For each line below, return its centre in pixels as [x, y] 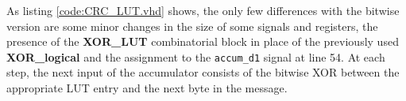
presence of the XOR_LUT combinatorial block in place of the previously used [203, 41]
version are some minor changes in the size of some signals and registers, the [192, 26]
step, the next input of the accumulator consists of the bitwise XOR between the [203, 72]
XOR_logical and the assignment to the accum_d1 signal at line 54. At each [196, 56]
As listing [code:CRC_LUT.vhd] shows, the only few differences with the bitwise [203, 10]
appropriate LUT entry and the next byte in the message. [147, 88]
